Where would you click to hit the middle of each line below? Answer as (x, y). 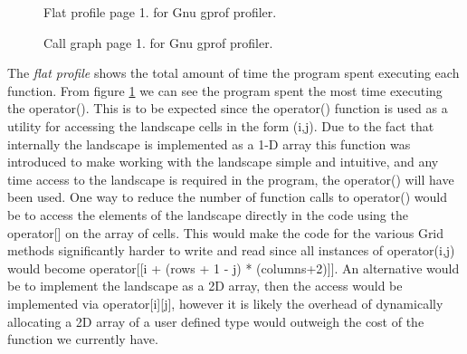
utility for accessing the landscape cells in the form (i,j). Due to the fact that (221, 125)
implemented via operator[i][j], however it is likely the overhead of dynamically (225, 303)
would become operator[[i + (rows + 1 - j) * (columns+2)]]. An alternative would (233, 268)
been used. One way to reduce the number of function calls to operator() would (228, 197)
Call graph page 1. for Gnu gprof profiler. (158, 42)
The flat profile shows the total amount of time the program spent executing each (233, 73)
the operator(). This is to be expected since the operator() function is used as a (228, 108)
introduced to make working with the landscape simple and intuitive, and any (223, 162)
